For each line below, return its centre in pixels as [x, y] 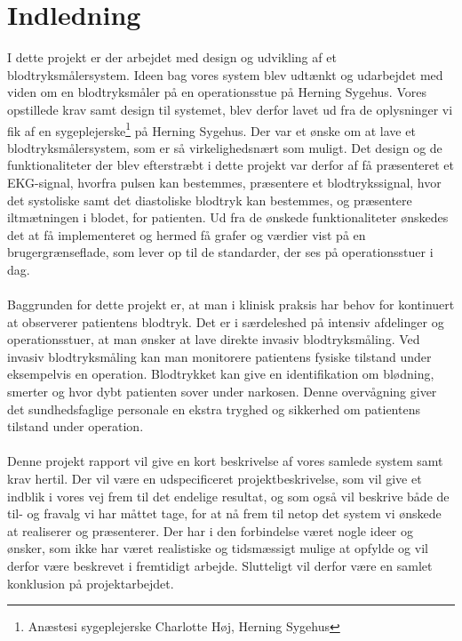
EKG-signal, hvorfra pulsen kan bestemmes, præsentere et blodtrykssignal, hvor [224, 182]
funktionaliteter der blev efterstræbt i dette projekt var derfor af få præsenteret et [231, 165]
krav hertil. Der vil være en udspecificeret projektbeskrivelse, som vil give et [215, 479]
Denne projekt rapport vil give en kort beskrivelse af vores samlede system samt [225, 461]
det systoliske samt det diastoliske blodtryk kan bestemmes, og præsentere [210, 200]
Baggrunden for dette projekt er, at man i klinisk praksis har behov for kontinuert [231, 304]
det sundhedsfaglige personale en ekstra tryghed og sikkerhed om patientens [214, 409]
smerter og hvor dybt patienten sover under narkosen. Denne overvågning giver [222, 392]
